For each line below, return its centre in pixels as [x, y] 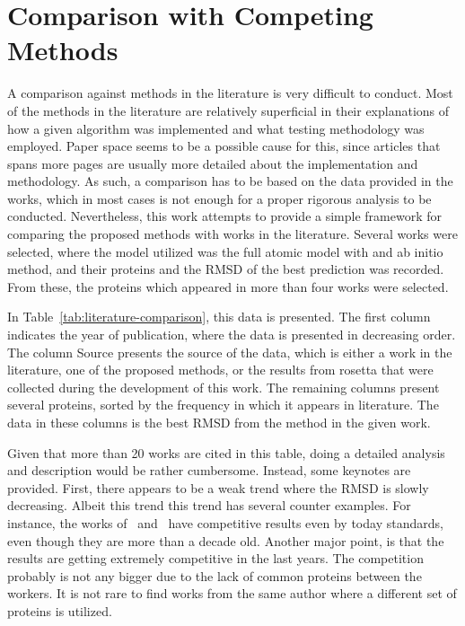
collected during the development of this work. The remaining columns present [224, 387]
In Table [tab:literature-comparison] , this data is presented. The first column [219, 317]
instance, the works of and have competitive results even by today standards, [225, 522]
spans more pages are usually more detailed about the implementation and [213, 163]
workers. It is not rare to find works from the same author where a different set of [232, 593]
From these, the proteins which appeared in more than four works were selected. [228, 286]
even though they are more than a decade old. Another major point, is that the [226, 540]
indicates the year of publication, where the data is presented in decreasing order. [232, 335]
